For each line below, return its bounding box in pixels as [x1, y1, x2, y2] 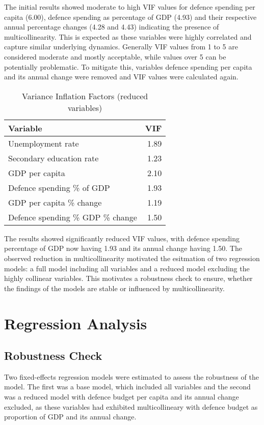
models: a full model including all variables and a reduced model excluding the [4, 263, 250, 273]
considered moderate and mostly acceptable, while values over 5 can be [4, 51, 226, 62]
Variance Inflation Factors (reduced [22, 90, 148, 102]
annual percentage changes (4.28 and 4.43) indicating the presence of [4, 21, 219, 32]
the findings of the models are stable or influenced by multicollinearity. [4, 282, 225, 293]
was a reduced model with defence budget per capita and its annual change [4, 391, 239, 402]
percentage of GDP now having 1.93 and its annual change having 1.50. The [4, 243, 242, 253]
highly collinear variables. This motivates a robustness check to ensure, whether [4, 273, 253, 284]
